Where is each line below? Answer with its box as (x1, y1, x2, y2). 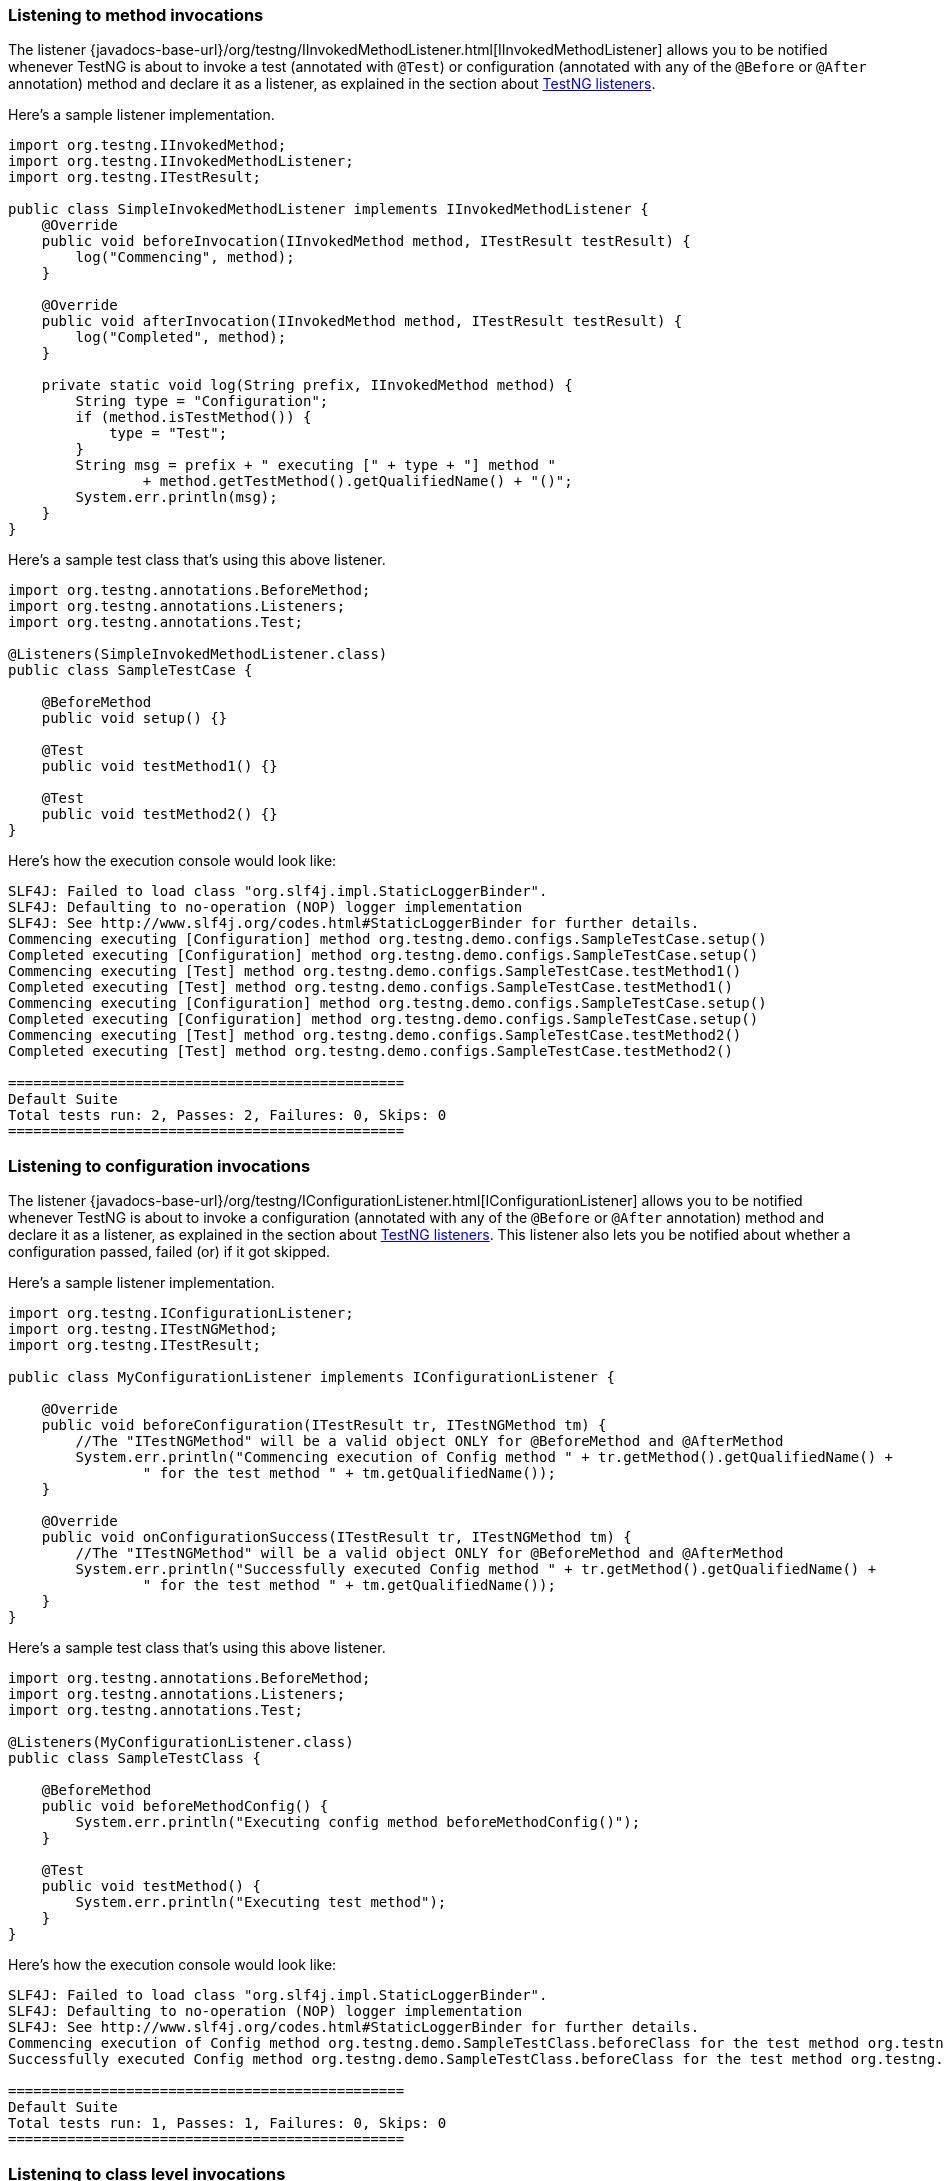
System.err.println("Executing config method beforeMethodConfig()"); (75, 1814, 641, 1831)
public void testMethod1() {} (41, 758, 278, 775)
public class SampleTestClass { (8, 1750, 261, 1767)
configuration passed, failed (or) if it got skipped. (8, 1243, 331, 1261)
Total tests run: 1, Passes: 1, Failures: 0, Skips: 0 (8, 2115, 447, 2132)
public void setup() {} (41, 710, 228, 727)
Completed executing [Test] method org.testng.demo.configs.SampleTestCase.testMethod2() (8, 1043, 733, 1060)
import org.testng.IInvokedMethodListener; (8, 153, 354, 170)
